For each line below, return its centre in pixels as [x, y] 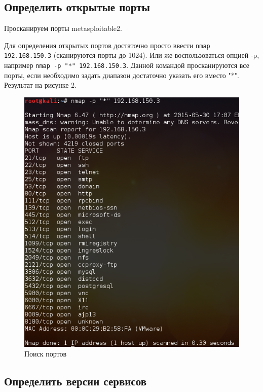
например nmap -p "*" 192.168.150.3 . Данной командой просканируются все [127, 65]
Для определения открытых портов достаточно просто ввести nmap [107, 45]
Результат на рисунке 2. [40, 85]
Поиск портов [46, 354]
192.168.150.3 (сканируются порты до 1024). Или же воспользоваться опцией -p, [132, 55]
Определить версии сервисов [76, 381]
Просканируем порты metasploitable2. [63, 28]
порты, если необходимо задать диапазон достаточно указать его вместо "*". [122, 75]
